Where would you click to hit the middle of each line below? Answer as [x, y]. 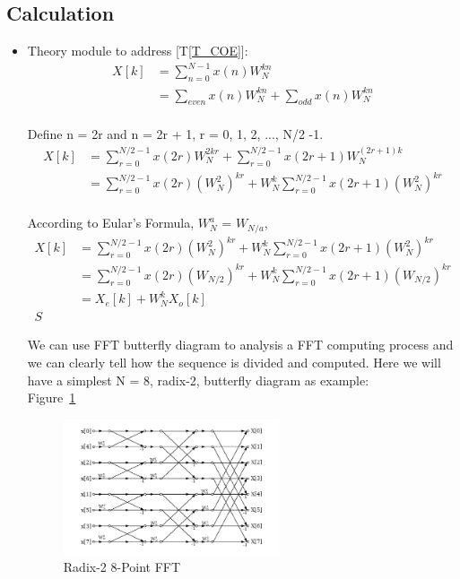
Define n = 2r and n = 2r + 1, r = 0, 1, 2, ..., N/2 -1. [175, 134]
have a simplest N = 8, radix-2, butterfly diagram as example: [198, 380]
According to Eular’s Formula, [111, 223]
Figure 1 [52, 398]
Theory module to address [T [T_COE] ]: [138, 51]
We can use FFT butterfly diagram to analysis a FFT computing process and [240, 345]
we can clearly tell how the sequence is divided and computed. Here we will [234, 362]
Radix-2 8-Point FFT [122, 567]
